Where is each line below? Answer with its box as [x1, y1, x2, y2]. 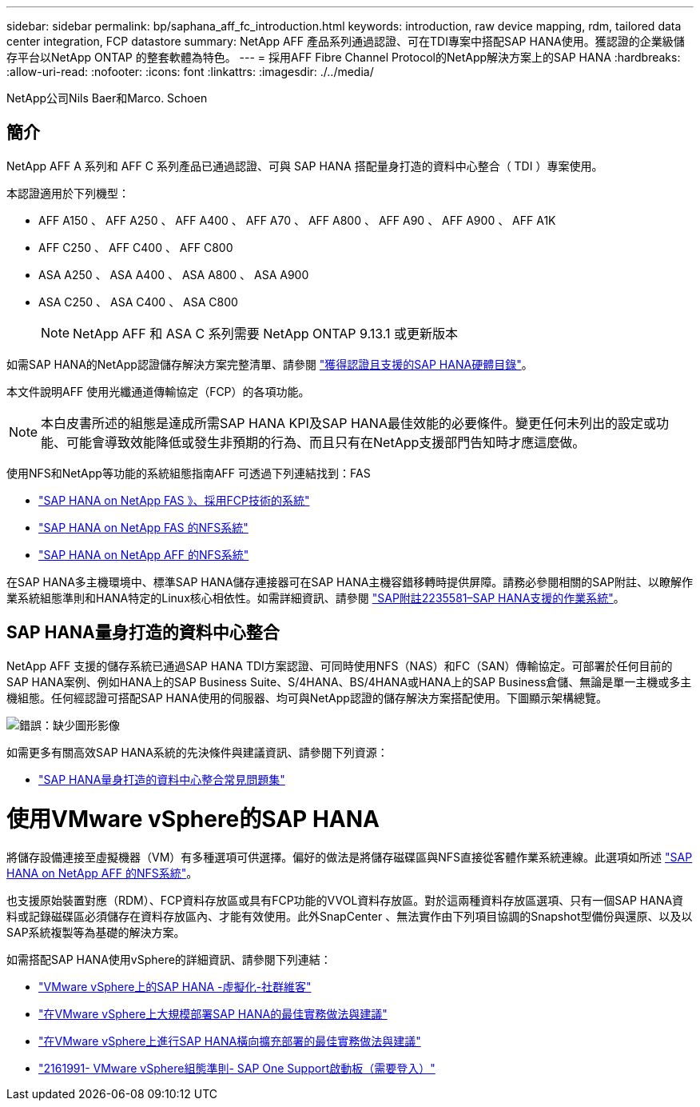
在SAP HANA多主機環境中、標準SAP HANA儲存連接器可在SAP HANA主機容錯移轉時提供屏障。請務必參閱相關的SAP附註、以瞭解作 [6, 574, 693, 589]
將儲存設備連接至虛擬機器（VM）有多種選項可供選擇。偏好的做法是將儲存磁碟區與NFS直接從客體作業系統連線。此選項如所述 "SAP [6, 850, 693, 865]
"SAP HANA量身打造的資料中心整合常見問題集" [38, 772, 285, 786]
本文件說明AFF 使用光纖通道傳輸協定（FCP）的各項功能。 [6, 384, 310, 398]
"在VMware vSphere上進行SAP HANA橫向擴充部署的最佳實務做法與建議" [38, 1034, 421, 1049]
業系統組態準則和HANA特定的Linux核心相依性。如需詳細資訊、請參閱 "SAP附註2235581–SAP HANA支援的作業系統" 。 [6, 590, 625, 605]
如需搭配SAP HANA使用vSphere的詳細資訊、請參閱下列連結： [6, 953, 332, 967]
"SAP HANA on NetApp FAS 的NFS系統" [38, 520, 249, 534]
